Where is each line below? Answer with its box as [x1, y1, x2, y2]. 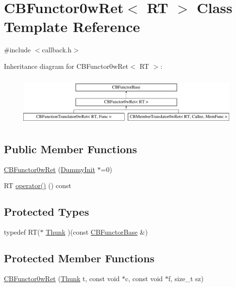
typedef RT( [4, 226, 40, 237]
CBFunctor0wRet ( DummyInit [4, 164, 95, 174]
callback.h [42, 45, 72, 55]
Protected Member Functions [4, 250, 155, 265]
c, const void [125, 273, 163, 283]
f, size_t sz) [168, 273, 204, 283]
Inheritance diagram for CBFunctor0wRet [4, 61, 129, 71]
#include [4, 45, 31, 55]
